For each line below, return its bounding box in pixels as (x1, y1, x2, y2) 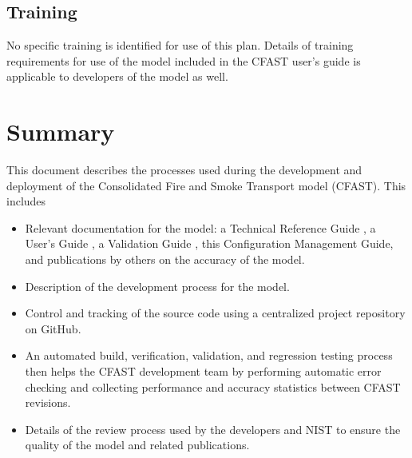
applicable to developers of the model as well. (6, 68, 228, 85)
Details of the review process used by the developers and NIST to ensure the (25, 420, 401, 437)
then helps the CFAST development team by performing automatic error (25, 363, 382, 380)
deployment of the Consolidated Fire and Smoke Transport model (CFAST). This (6, 177, 406, 193)
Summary (6, 115, 115, 148)
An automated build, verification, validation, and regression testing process (25, 347, 393, 364)
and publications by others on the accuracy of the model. (25, 251, 305, 268)
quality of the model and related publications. (25, 436, 250, 453)
